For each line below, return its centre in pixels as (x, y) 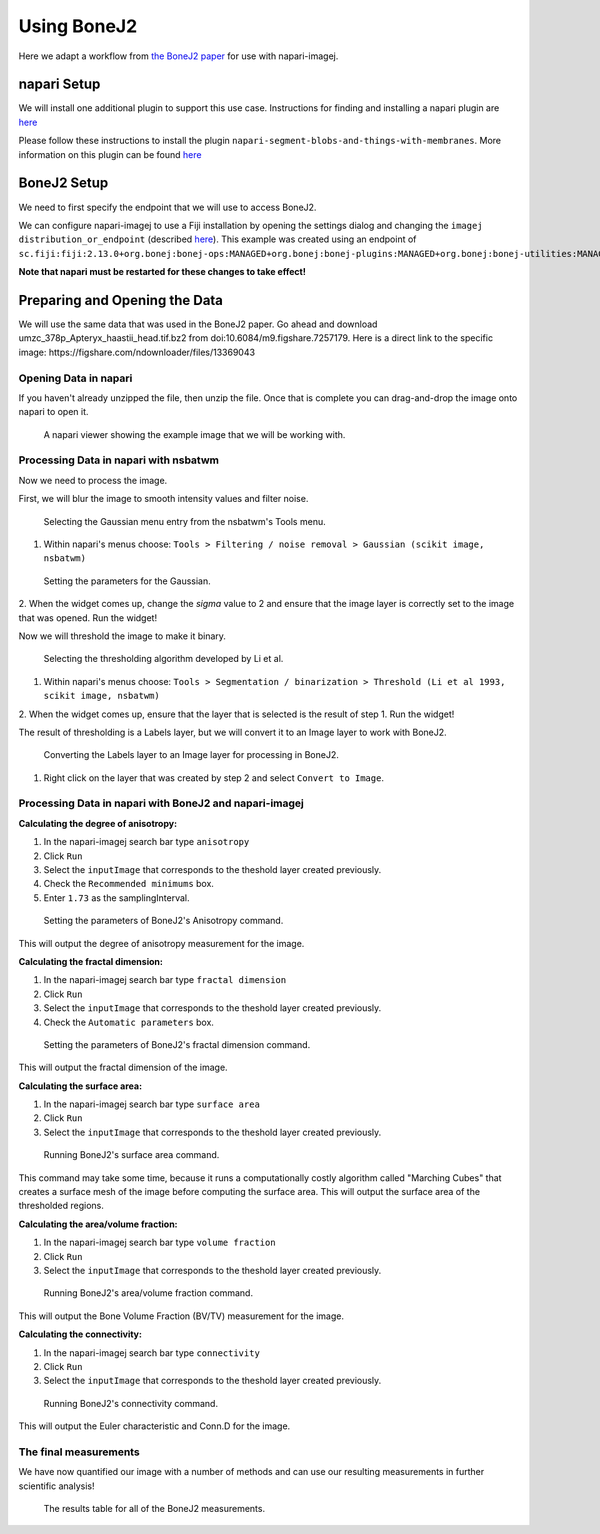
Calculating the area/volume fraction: (98, 1224)
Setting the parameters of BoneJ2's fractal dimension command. (177, 1044)
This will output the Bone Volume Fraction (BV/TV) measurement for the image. (181, 1316)
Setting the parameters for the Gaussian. (127, 581)
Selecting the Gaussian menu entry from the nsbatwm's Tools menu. (184, 521)
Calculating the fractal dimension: (91, 961)
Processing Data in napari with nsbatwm (119, 460)
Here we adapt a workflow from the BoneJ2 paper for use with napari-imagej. (178, 56)
